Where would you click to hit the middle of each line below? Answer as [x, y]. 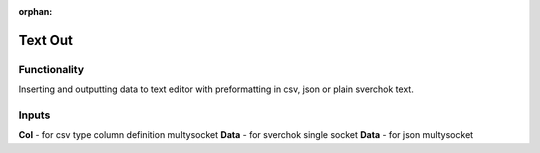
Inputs [34, 115]
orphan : [35, 11]
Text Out [46, 40]
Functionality [51, 69]
